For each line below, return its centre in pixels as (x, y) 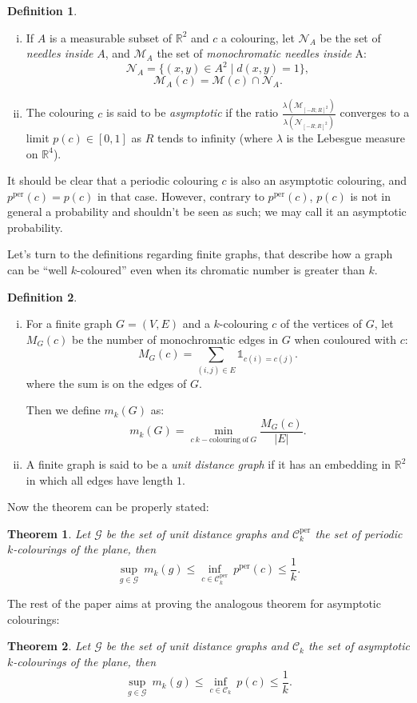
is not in (371, 196)
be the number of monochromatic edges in (175, 339)
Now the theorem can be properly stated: (108, 507)
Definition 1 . (42, 10)
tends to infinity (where (214, 137)
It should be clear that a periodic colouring (113, 180)
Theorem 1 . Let (49, 533)
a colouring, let (258, 37)
